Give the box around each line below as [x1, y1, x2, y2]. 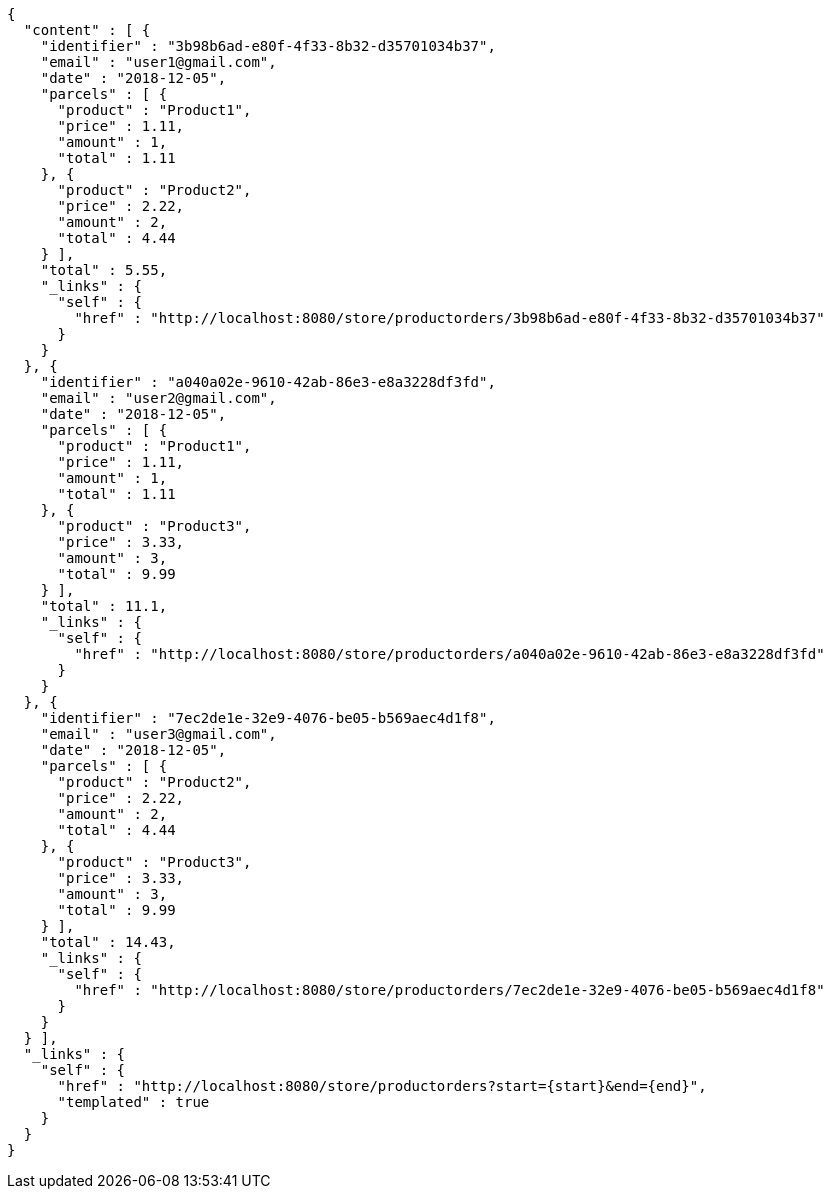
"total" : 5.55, [40, 262, 168, 278]
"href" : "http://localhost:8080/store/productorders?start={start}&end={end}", [57, 1078, 707, 1094]
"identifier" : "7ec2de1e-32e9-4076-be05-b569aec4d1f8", [40, 710, 496, 726]
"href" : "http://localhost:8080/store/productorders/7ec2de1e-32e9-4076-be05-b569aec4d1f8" [74, 982, 825, 998]
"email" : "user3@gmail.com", [40, 726, 277, 742]
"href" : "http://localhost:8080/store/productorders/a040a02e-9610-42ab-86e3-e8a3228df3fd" [74, 646, 825, 662]
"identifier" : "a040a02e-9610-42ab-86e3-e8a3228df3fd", [40, 374, 496, 390]
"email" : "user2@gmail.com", [40, 390, 277, 406]
